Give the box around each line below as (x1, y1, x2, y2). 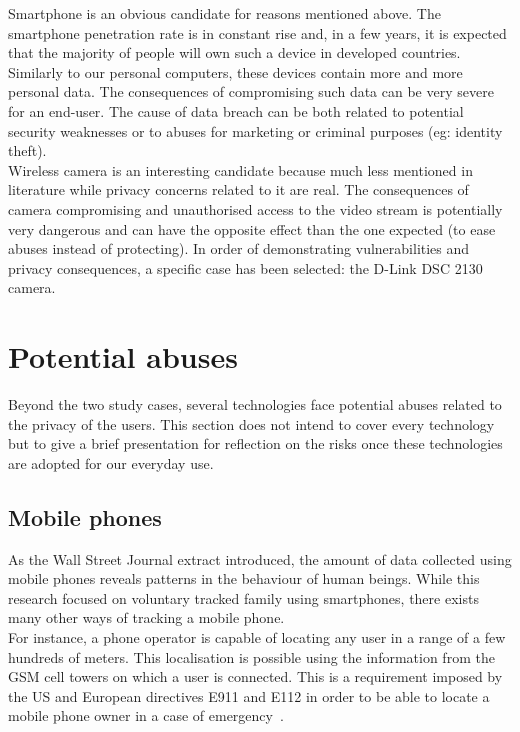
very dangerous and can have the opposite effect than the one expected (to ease (8, 218, 496, 239)
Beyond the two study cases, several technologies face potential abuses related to (8, 394, 502, 415)
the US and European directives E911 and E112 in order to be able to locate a (8, 685, 490, 706)
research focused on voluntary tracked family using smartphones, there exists (8, 587, 479, 608)
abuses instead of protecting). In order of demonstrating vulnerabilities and (8, 238, 470, 259)
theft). (8, 140, 47, 161)
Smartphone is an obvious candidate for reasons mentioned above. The (8, 3, 441, 23)
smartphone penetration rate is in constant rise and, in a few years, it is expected (8, 22, 507, 43)
